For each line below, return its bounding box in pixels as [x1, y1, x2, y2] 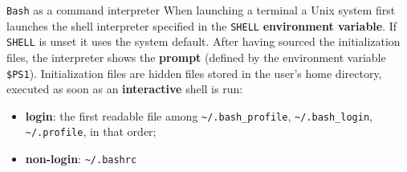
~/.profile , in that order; [25, 123, 157, 140]
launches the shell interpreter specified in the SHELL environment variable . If [6, 17, 397, 34]
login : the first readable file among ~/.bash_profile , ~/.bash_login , [25, 107, 372, 124]
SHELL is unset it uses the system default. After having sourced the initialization [6, 33, 401, 50]
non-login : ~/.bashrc [25, 150, 137, 167]
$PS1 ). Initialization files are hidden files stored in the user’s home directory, [6, 64, 382, 81]
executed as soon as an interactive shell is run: [6, 80, 243, 97]
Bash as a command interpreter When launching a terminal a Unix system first [6, 2, 396, 18]
